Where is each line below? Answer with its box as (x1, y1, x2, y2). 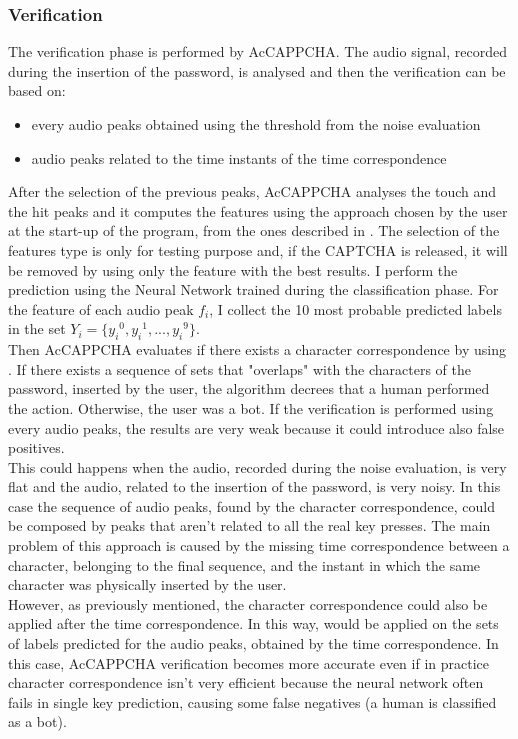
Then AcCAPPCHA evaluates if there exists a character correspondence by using (8, 339, 506, 360)
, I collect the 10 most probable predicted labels (209, 298, 502, 319)
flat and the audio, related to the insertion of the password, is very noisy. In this (8, 476, 501, 497)
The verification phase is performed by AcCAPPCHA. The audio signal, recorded (8, 41, 507, 62)
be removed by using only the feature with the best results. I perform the (8, 259, 458, 280)
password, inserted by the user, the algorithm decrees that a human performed (8, 378, 490, 399)
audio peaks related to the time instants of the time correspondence (31, 147, 447, 168)
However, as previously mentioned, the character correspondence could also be (8, 593, 488, 614)
